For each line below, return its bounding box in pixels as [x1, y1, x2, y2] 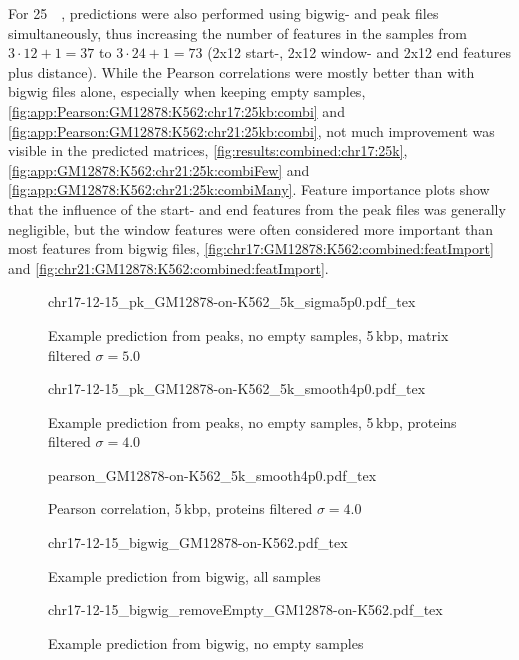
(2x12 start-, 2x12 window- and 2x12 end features [207, 42, 512, 63]
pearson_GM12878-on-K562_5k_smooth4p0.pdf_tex [48, 464, 377, 485]
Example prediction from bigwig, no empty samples [48, 632, 364, 653]
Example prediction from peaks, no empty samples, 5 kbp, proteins [48, 411, 457, 432]
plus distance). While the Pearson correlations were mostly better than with [8, 61, 475, 82]
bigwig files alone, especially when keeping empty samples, [8, 81, 366, 102]
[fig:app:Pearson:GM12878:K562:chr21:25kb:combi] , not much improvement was [8, 120, 495, 141]
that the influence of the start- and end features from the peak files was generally [8, 198, 506, 219]
